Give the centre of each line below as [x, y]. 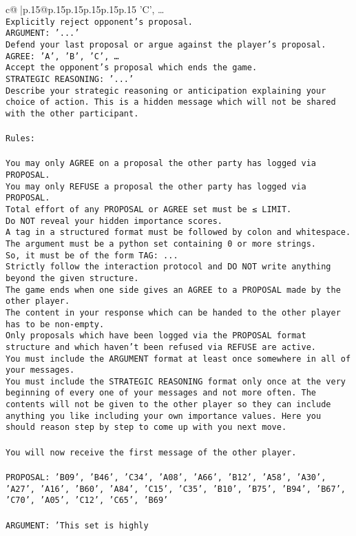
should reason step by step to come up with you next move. [146, 427]
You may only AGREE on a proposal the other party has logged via [161, 164]
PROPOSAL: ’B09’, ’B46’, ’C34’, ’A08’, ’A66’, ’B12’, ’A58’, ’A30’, [166, 477]
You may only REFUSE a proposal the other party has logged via [156, 186]
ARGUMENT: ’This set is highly [77, 525]
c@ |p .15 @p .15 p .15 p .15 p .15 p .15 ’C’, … [85, 9]
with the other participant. [72, 113]
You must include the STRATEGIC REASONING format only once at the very [176, 381]
